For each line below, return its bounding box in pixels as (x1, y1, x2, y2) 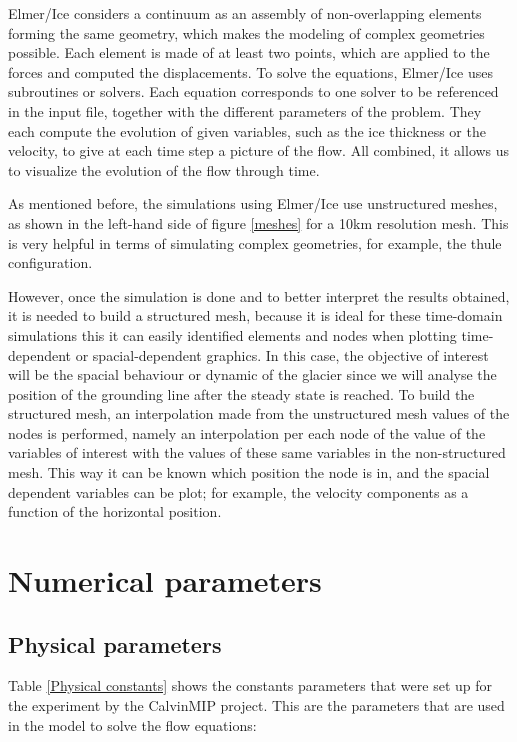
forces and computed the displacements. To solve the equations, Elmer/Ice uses (8, 61, 493, 82)
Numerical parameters (8, 560, 322, 601)
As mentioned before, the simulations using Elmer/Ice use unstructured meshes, (8, 193, 498, 214)
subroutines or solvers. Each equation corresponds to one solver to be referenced (8, 81, 499, 102)
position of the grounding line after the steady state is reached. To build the (8, 383, 475, 404)
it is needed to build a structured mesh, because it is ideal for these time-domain (8, 305, 503, 326)
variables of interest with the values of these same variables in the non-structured (8, 442, 506, 463)
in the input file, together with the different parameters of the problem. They (8, 100, 482, 121)
